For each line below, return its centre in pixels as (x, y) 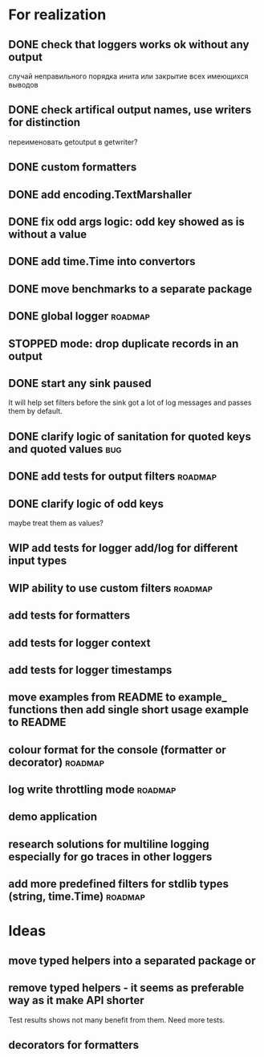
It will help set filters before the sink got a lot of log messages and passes (130, 402)
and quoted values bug (65, 449)
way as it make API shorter (76, 1000)
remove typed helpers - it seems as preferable (126, 988)
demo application (53, 817)
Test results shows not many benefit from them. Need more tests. (117, 1020)
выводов (23, 85)
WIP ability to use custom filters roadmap (111, 588)
